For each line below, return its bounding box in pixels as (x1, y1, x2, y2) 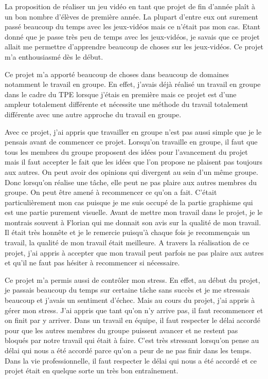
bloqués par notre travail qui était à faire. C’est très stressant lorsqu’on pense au (5, 335, 259, 346)
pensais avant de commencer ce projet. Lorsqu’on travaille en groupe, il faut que (5, 136, 258, 147)
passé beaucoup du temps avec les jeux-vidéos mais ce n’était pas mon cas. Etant (5, 21, 260, 32)
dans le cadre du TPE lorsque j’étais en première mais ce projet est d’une (5, 88, 237, 99)
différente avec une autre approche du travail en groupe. (5, 109, 182, 119)
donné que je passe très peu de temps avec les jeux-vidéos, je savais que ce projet (5, 31, 260, 42)
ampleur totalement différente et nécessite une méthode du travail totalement (5, 99, 248, 110)
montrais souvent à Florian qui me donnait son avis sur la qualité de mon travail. (5, 216, 261, 227)
